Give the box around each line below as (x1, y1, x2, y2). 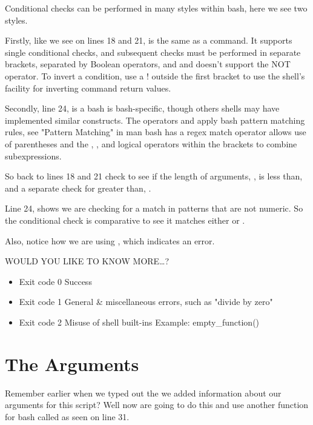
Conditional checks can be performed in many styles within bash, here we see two (5, 2, 308, 14)
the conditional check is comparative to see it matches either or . (5, 213, 245, 226)
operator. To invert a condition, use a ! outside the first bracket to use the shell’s (5, 69, 305, 82)
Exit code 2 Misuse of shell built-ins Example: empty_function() (19, 315, 260, 328)
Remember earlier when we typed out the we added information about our (5, 386, 282, 399)
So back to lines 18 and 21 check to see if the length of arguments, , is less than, (5, 170, 303, 182)
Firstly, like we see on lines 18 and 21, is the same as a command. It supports (5, 34, 292, 47)
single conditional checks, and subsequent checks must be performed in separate (5, 45, 301, 58)
